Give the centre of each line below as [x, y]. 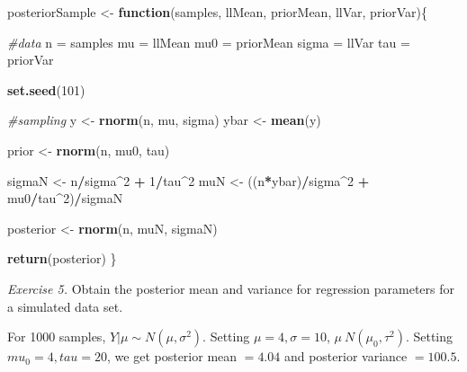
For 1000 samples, [57, 337]
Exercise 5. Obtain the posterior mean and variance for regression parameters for [231, 288]
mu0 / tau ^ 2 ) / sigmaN [65, 198]
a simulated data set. [65, 306]
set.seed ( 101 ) [46, 89]
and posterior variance [346, 356]
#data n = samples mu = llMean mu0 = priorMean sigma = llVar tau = [209, 42]
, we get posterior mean [172, 356]
